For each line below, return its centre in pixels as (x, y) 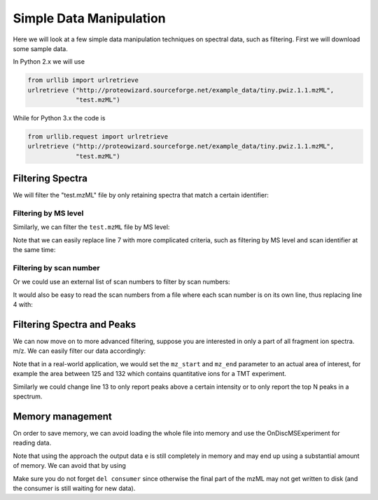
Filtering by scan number (57, 268)
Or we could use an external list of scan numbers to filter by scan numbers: (121, 282)
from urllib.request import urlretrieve (98, 137)
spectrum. (28, 396)
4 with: (23, 305)
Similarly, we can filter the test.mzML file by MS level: (91, 227)
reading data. (32, 443)
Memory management (62, 416)
